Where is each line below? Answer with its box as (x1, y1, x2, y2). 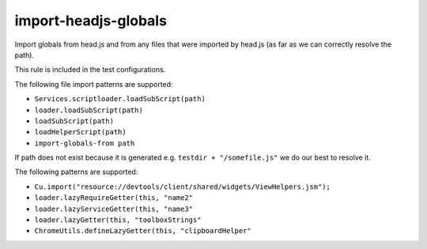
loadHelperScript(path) (34, 127, 127, 137)
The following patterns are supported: (14, 167, 138, 177)
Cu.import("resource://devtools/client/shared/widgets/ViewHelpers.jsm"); (34, 182, 331, 191)
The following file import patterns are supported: (14, 79, 173, 89)
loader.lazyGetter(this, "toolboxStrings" (34, 216, 202, 224)
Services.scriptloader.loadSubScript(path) (34, 95, 206, 104)
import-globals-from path (34, 138, 135, 148)
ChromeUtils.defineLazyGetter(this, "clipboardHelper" (34, 226, 252, 236)
